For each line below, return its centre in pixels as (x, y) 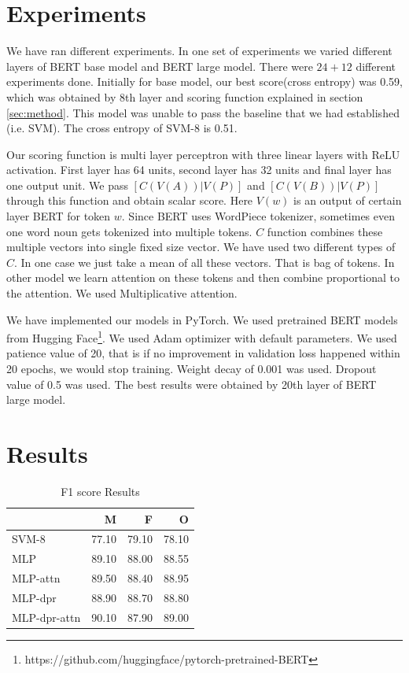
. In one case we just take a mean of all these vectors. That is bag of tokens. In (204, 262)
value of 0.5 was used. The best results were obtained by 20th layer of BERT (192, 384)
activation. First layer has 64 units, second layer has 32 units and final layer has (199, 170)
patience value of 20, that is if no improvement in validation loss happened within (203, 353)
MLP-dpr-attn (46, 617)
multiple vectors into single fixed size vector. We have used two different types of (201, 247)
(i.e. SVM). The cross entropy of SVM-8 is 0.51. (122, 128)
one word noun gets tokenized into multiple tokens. (129, 231)
